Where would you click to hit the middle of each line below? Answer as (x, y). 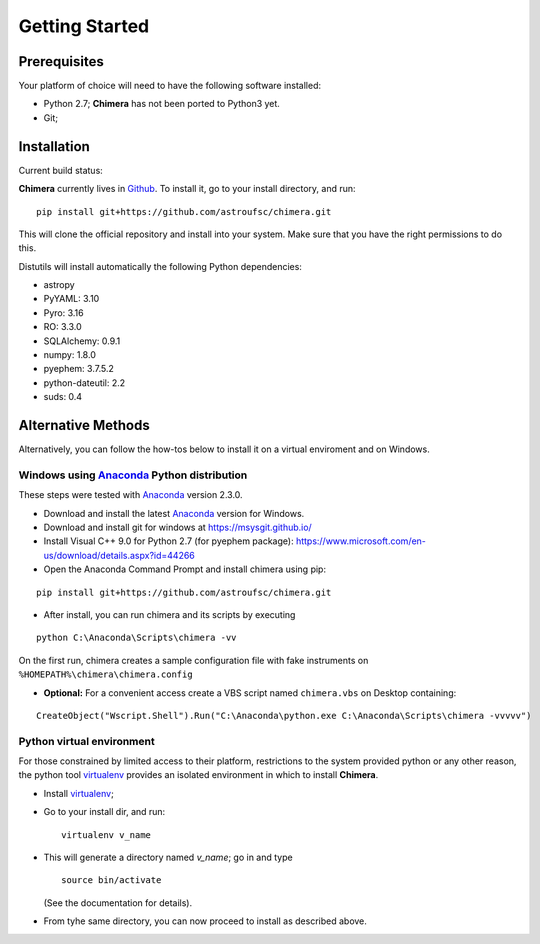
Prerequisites (61, 61)
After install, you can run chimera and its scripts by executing (169, 614)
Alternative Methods (84, 425)
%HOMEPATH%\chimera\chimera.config (106, 674)
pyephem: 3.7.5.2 (78, 369)
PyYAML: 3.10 (71, 299)
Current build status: (61, 170)
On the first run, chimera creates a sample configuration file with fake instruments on (193, 660)
